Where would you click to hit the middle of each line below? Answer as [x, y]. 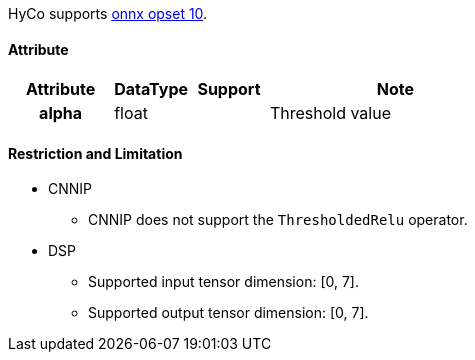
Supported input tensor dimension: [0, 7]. [223, 282]
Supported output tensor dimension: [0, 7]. [228, 313]
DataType [151, 89]
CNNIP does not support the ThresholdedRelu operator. [278, 220]
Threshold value [330, 113]
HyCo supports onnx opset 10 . [108, 13]
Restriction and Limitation [95, 153]
